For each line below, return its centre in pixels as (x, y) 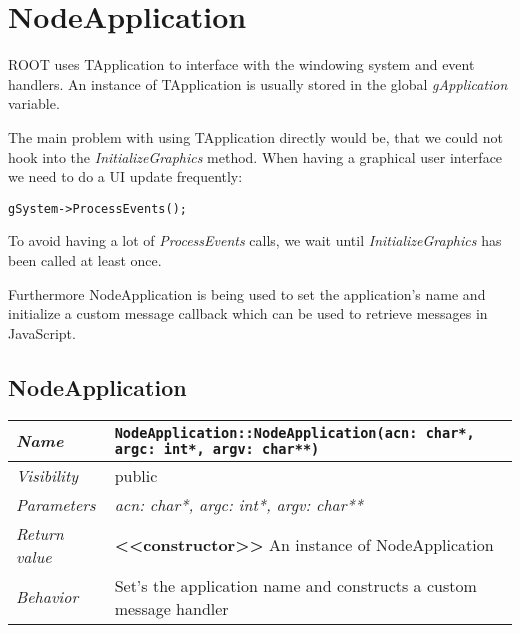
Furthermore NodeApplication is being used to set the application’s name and (247, 293)
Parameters (56, 504)
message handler (171, 608)
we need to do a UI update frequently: (125, 176)
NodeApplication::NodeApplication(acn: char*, (294, 432)
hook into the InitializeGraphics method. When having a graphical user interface (255, 156)
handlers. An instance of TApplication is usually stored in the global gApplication (258, 83)
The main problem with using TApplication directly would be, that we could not (255, 136)
